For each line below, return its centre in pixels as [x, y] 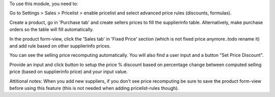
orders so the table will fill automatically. [52, 29]
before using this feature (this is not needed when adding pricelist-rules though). [94, 88]
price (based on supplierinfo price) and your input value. [68, 72]
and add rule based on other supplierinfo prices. [60, 46]
